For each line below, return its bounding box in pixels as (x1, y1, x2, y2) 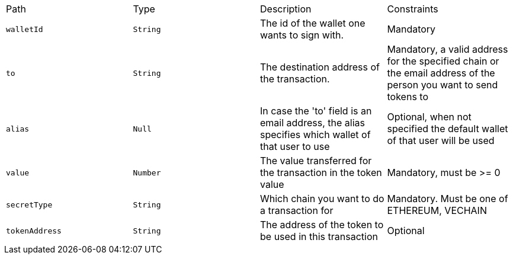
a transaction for (260, 204, 334, 216)
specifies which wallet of (260, 129, 371, 140)
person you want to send (387, 79, 498, 91)
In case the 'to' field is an (260, 105, 372, 117)
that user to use (260, 140, 330, 152)
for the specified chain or (387, 55, 499, 67)
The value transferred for (260, 155, 372, 167)
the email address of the (387, 67, 495, 79)
